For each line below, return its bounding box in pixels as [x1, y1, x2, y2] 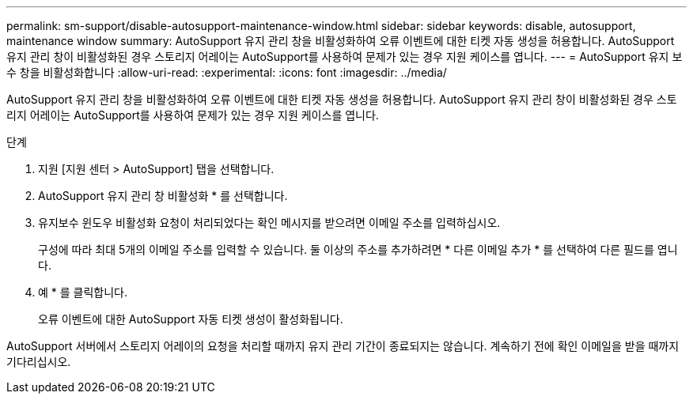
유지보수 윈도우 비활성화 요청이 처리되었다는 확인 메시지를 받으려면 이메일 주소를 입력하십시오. [38, 216, 501, 229]
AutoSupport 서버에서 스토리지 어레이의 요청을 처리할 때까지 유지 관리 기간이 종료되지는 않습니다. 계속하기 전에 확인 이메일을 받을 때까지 [6, 339, 680, 353]
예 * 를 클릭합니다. [38, 285, 128, 299]
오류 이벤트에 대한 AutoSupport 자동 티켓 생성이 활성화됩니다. [38, 312, 343, 326]
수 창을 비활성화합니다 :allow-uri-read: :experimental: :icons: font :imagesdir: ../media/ [6, 66, 447, 79]
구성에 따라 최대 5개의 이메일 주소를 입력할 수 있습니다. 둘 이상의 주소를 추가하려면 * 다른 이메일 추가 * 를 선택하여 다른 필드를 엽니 [38, 243, 678, 256]
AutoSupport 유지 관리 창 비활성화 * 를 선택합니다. [38, 189, 288, 202]
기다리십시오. [6, 355, 71, 368]
